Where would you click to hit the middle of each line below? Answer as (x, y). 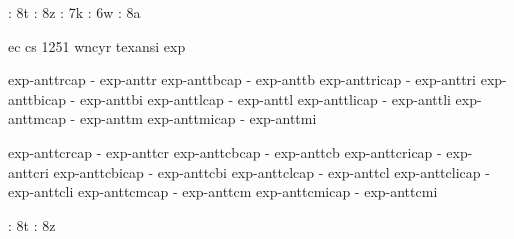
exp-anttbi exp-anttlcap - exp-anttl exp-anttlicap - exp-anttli (265, 98)
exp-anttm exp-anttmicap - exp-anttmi (198, 118)
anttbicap (37, 98)
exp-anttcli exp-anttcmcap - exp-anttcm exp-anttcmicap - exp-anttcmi (223, 191)
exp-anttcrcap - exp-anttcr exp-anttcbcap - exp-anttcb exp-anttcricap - (225, 151)
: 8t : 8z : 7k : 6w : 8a (74, 12)
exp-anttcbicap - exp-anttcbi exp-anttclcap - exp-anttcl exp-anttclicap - (271, 171)
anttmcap (37, 118)
